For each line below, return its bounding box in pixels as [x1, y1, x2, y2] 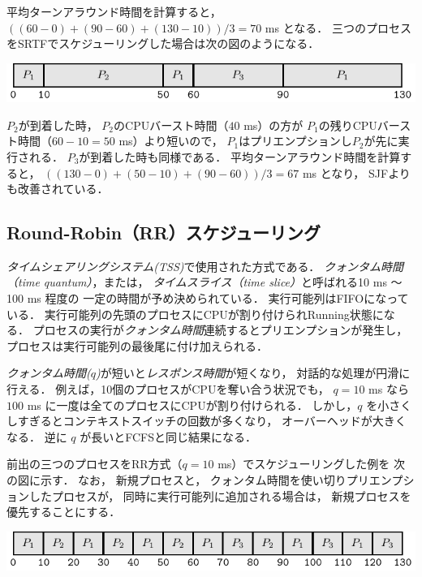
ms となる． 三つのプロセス [265, 19, 411, 36]
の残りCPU [318, 116, 377, 133]
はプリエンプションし [239, 132, 352, 149]
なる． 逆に [6, 428, 67, 445]
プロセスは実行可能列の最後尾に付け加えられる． [6, 337, 268, 354]
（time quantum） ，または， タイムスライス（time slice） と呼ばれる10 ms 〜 [6, 273, 403, 291]
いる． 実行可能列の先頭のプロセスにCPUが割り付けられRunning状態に [6, 305, 384, 322]
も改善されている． [6, 180, 109, 197]
